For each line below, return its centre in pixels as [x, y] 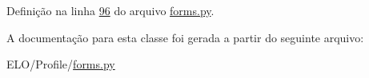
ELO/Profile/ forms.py [61, 64]
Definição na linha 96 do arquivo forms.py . [110, 10]
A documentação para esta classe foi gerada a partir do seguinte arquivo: [185, 37]
